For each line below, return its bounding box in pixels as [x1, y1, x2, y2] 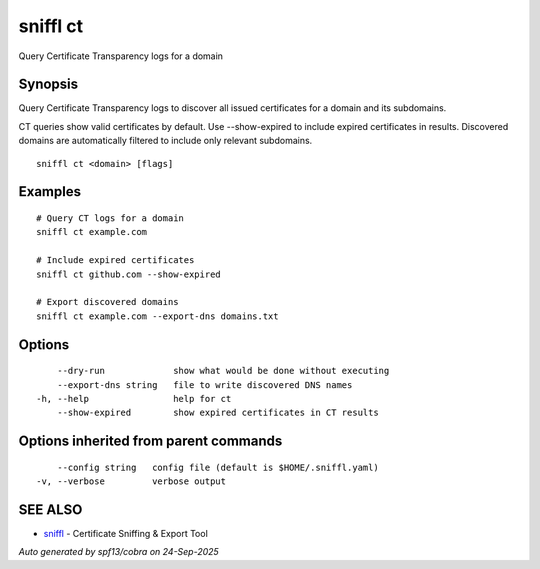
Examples [18, 183, 82, 200]
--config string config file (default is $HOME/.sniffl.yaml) [56, 461, 379, 473]
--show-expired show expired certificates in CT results [56, 407, 379, 419]
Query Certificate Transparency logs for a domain [18, 50, 224, 62]
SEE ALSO [18, 501, 83, 518]
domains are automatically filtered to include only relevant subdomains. [18, 135, 313, 147]
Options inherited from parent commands [18, 433, 283, 450]
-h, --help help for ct [36, 393, 232, 404]
